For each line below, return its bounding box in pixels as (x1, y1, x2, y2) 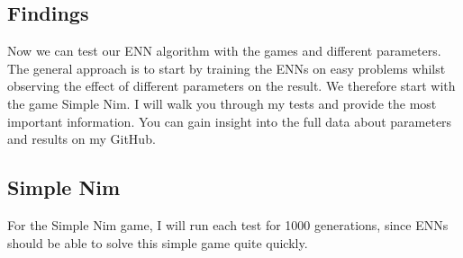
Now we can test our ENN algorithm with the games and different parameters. (7, 41, 441, 60)
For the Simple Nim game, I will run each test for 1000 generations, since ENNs (7, 215, 449, 234)
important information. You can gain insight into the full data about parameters (7, 111, 452, 130)
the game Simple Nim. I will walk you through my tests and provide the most (7, 93, 437, 112)
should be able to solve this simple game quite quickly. (7, 233, 308, 252)
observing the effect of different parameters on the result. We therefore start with (7, 76, 456, 95)
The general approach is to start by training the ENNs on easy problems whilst (7, 58, 446, 77)
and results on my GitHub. (7, 129, 156, 148)
